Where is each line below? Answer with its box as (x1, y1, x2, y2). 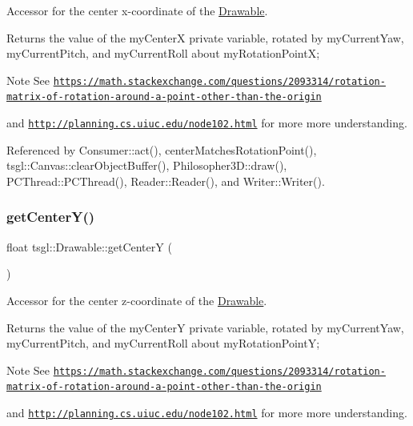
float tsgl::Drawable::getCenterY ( (6, 238, 172, 255)
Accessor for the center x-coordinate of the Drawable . (6, 2, 268, 18)
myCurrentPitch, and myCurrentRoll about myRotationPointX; (6, 45, 320, 62)
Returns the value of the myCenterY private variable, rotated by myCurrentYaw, (6, 319, 404, 336)
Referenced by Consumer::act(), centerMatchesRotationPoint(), (6, 141, 317, 158)
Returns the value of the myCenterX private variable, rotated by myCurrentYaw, (6, 29, 404, 46)
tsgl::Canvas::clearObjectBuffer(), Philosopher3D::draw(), (6, 157, 287, 174)
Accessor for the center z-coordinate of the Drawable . (6, 291, 267, 308)
